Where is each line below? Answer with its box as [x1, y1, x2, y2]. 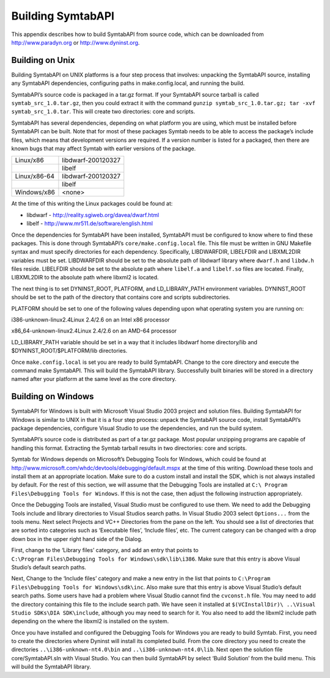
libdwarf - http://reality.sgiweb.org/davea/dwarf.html [26, 211, 159, 218]
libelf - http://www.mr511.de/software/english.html [26, 220, 153, 227]
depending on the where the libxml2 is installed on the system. [11, 617, 169, 625]
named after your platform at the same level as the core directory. [11, 375, 177, 383]
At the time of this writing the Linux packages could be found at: [11, 200, 173, 207]
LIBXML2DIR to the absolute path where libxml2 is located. [11, 274, 159, 281]
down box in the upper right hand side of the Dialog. [11, 535, 143, 542]
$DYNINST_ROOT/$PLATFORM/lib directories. [11, 347, 128, 355]
